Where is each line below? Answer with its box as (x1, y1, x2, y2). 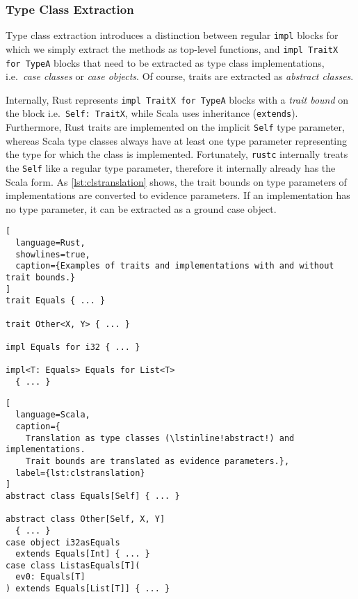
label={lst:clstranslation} (15, 468, 145, 478)
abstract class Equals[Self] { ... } (6, 490, 180, 501)
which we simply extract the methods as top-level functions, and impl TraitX (6, 41, 339, 56)
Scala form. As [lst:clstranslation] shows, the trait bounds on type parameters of (6, 174, 347, 189)
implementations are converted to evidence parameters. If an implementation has (6, 188, 350, 202)
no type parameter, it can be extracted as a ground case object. (6, 201, 277, 216)
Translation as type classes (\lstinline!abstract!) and (25, 433, 295, 443)
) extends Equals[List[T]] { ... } (6, 584, 170, 594)
